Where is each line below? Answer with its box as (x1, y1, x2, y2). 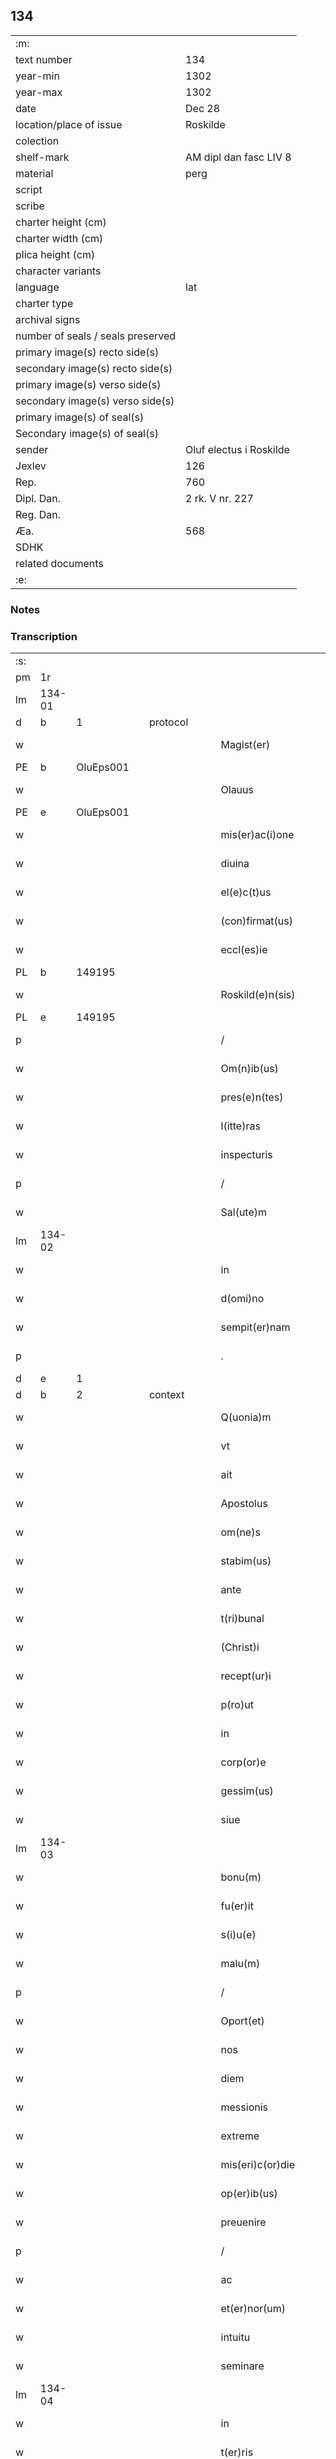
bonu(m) (220, 1870, 262, 1884)
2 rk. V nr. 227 (185, 491, 254, 505)
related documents (15, 556, 104, 570)
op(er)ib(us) (220, 2187, 278, 2201)
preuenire (220, 2215, 267, 2229)
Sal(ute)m (220, 1205, 268, 1219)
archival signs (15, 312, 81, 326)
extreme (220, 2129, 260, 2143)
